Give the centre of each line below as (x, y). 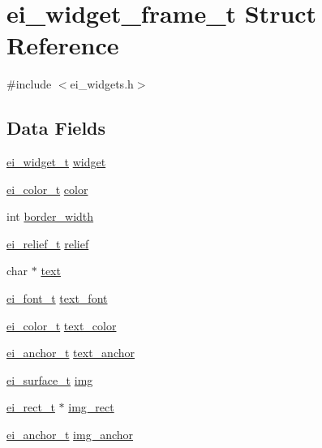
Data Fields (56, 128)
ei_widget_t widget (56, 162)
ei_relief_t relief (48, 243)
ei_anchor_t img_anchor (70, 435)
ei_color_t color (47, 189)
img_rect (91, 407)
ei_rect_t (31, 407)
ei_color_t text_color (62, 325)
